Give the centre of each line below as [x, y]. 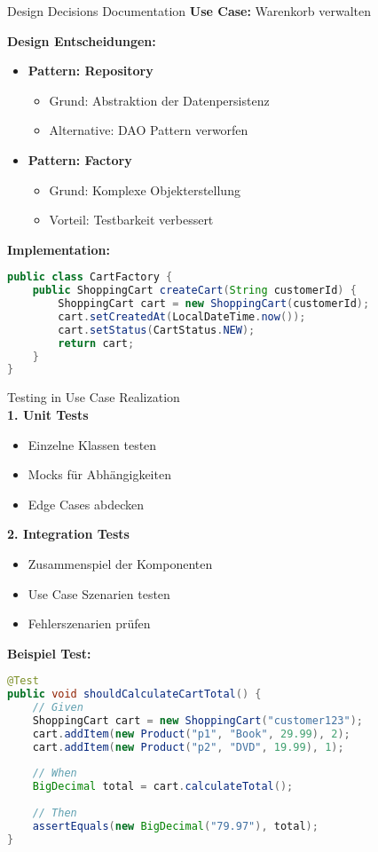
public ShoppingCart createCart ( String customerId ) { [194, 291]
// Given [58, 708]
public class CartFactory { [90, 277]
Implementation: [59, 249]
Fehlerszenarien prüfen [89, 623]
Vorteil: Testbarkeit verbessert [131, 220]
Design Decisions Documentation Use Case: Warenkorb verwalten [189, 11]
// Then [55, 813]
